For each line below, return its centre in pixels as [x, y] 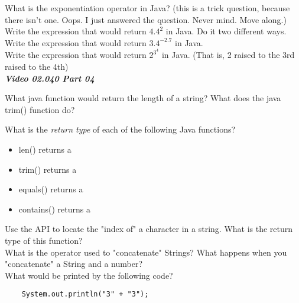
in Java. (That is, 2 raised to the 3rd [228, 55]
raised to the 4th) [37, 67]
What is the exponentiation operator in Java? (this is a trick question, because [147, 8]
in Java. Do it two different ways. [226, 31]
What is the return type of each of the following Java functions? [120, 129]
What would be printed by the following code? [89, 275]
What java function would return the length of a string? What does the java [143, 98]
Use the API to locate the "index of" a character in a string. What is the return [149, 229]
